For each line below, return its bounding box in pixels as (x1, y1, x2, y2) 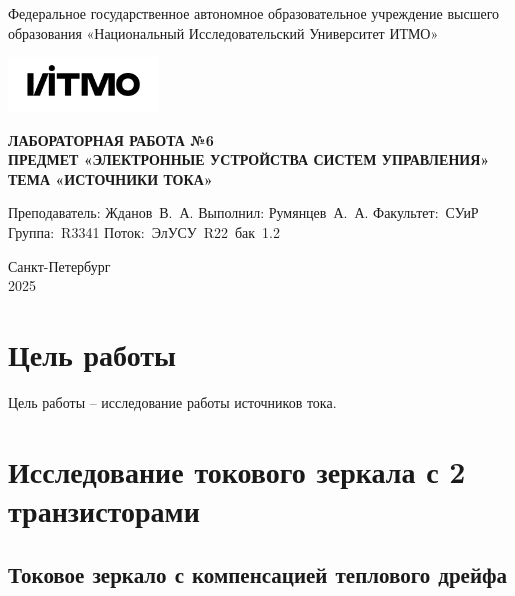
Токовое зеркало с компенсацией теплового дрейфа (8, 558, 508, 589)
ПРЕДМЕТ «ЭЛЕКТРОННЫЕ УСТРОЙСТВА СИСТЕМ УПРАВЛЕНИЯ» (8, 149, 490, 170)
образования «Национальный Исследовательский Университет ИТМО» (8, 22, 439, 43)
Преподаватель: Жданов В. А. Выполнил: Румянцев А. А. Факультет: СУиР (8, 202, 479, 223)
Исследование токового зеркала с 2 (8, 450, 466, 491)
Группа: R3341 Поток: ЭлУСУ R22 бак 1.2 (8, 222, 280, 243)
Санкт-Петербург (8, 255, 111, 276)
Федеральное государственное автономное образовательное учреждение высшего (8, 3, 500, 23)
